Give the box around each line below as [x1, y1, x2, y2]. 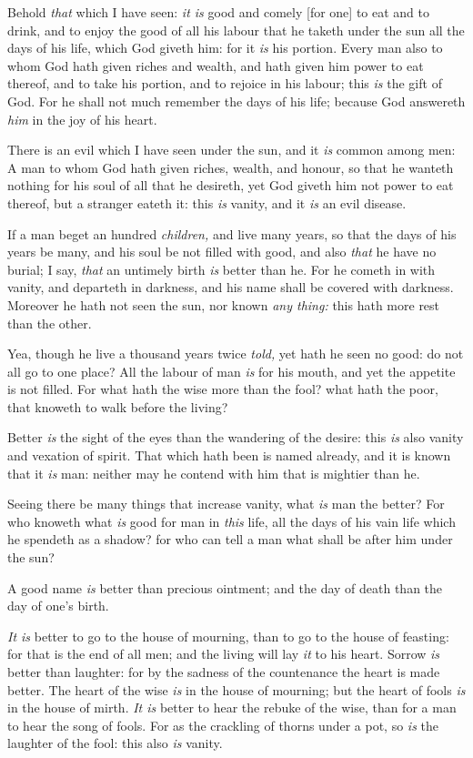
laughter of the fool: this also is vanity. [7, 733, 223, 753]
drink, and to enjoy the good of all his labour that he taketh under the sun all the [7, 20, 465, 39]
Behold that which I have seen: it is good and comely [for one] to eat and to [7, 3, 429, 21]
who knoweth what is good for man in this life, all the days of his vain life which [7, 511, 456, 531]
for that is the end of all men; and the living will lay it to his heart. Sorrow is [7, 644, 440, 663]
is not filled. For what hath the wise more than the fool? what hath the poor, [7, 379, 438, 399]
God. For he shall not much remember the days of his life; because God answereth [7, 91, 466, 110]
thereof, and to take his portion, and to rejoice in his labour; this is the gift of [7, 74, 442, 93]
